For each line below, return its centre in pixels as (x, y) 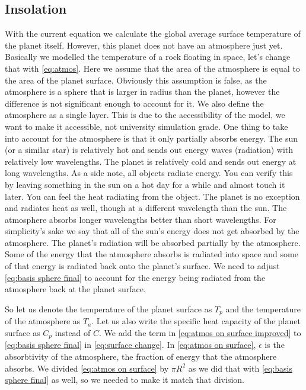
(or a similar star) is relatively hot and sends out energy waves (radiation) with (149, 150)
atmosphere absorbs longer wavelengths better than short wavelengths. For (141, 219)
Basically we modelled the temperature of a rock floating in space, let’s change (148, 57)
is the (275, 345)
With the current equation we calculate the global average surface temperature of (153, 33)
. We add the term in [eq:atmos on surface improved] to (200, 332)
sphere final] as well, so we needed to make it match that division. (125, 380)
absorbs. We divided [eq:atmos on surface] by (87, 368)
